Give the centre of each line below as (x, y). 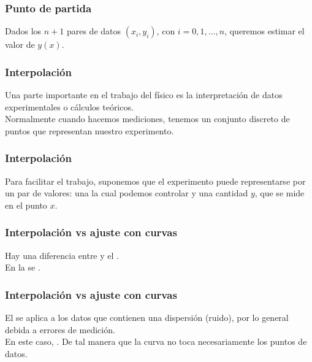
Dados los (23, 31)
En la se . (23, 267)
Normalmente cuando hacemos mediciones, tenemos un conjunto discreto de (147, 119)
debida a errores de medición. (60, 329)
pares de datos (94, 31)
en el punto (26, 205)
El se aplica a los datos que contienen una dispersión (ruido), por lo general (147, 318)
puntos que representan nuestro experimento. (89, 130)
